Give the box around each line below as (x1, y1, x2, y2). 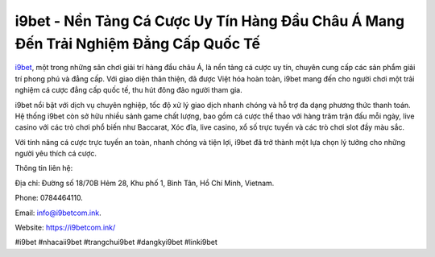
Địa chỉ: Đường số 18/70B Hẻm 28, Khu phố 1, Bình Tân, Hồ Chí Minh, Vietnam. (14, 178, 275, 188)
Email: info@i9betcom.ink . (14, 208, 101, 218)
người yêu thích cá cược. (14, 149, 97, 159)
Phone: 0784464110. (14, 193, 84, 203)
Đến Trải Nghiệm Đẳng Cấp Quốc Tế (14, 35, 261, 52)
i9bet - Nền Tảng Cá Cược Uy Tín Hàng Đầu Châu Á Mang (14, 12, 405, 30)
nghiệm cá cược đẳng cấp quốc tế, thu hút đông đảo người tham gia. (14, 85, 243, 95)
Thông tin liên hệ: (14, 164, 73, 173)
